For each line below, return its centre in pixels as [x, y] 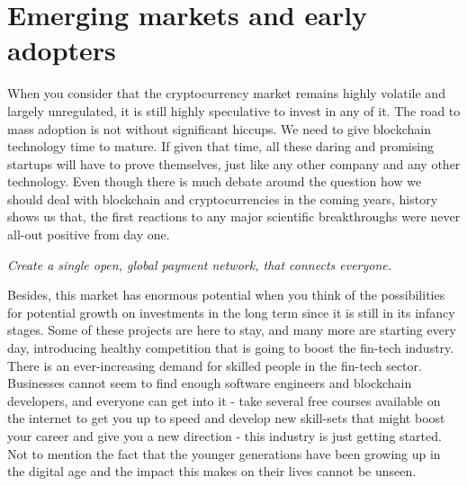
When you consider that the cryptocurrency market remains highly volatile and [226, 93]
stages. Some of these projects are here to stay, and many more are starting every [232, 330]
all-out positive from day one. [89, 234]
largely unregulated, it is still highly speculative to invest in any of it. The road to [234, 110]
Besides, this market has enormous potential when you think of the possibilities [226, 295]
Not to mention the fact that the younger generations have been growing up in [224, 453]
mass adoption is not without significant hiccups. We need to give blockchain [219, 128]
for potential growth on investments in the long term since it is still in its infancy [231, 312]
